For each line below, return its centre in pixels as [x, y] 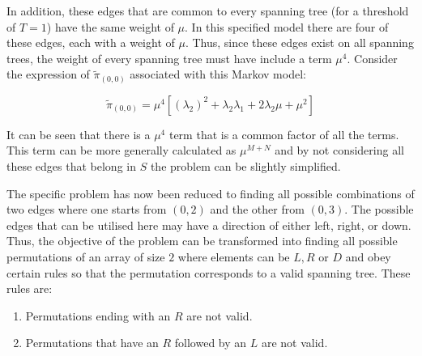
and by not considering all [339, 150]
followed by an [211, 343]
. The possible [379, 209]
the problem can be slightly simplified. [245, 166]
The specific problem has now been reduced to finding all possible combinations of [211, 193]
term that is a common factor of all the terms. [284, 134]
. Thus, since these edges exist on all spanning [299, 42]
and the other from [257, 209]
